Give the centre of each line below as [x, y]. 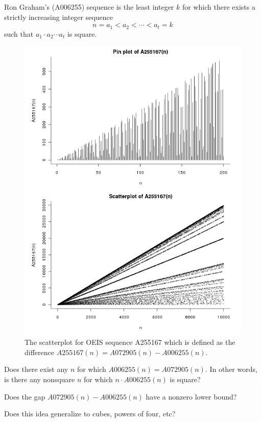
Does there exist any [36, 369]
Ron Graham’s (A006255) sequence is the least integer [89, 7]
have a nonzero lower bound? [191, 396]
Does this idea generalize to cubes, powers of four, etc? [90, 414]
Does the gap [25, 396]
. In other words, [231, 369]
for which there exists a [219, 7]
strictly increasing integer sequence [59, 17]
